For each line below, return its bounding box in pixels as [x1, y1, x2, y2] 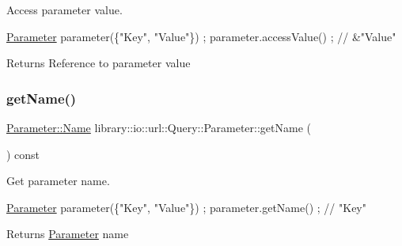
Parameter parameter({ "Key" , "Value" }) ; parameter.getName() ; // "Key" [6, 199, 366, 215]
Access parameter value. [6, 2, 123, 17]
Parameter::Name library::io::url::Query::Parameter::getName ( [6, 119, 311, 135]
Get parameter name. [6, 172, 110, 189]
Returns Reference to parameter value [6, 55, 191, 71]
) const [6, 146, 40, 162]
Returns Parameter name [6, 225, 129, 242]
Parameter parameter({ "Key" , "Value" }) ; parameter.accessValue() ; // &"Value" [6, 28, 396, 44]
